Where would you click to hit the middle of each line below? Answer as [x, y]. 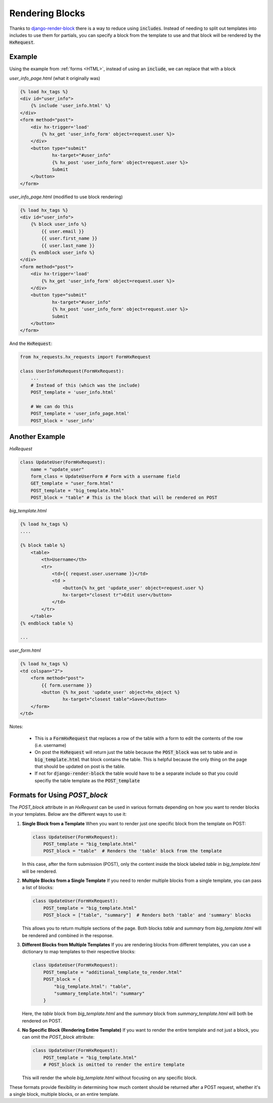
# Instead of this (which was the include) [85, 385]
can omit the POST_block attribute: [58, 1037]
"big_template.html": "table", [93, 986]
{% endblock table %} [47, 623]
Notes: [16, 727]
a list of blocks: [38, 888]
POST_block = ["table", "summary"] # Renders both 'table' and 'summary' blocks [147, 915]
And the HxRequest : [31, 343]
